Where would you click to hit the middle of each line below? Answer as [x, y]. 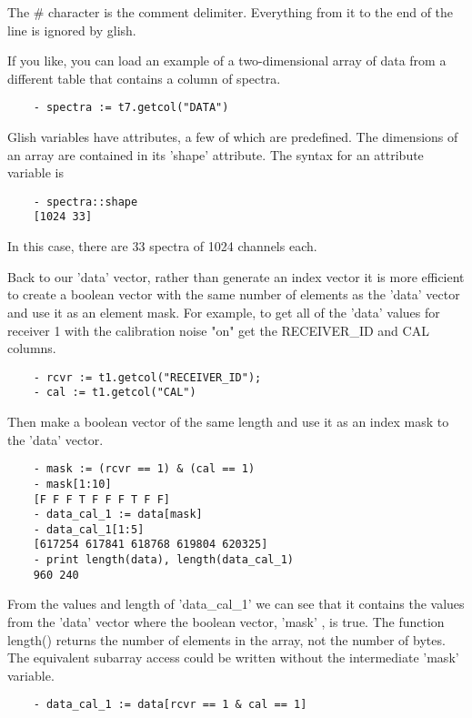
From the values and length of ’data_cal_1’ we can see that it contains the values [236, 604]
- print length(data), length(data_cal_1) [163, 560]
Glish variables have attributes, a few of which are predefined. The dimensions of [233, 137]
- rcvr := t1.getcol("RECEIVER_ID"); [147, 377]
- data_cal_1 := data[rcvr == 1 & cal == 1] [170, 705]
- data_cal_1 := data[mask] [118, 515]
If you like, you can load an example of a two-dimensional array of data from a [227, 61]
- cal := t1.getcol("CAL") [115, 393]
